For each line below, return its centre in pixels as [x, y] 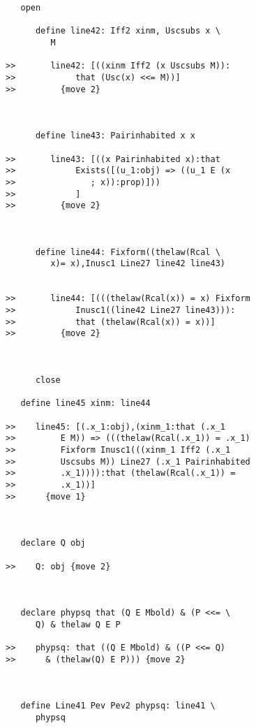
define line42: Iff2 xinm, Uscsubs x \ [128, 31]
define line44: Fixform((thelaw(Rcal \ [128, 252]
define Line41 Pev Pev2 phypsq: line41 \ [118, 706]
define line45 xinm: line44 [85, 403]
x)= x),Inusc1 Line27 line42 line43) [138, 264]
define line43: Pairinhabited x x [115, 136]
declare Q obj [53, 543]
